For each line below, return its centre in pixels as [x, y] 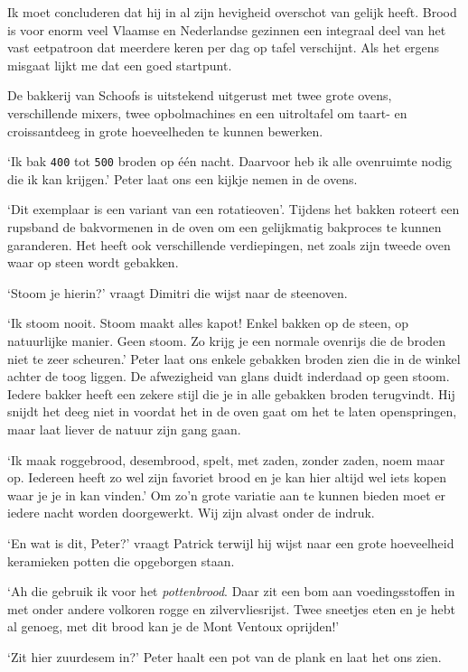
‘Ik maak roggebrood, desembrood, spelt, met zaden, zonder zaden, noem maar [226, 459]
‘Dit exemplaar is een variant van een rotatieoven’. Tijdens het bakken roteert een [234, 209]
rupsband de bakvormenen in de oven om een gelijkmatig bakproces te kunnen [225, 227]
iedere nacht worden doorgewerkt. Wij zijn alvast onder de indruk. [191, 513]
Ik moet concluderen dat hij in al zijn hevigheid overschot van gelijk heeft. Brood [232, 12]
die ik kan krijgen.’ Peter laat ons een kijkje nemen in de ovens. [183, 178]
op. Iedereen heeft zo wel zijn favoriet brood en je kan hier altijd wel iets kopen [227, 477]
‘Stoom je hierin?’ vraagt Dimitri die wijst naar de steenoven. [178, 292]
